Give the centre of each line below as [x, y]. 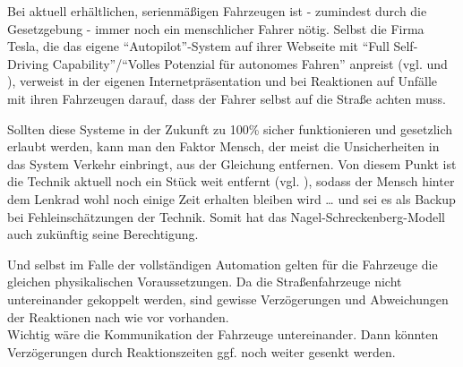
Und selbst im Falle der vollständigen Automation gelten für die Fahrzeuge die [223, 264]
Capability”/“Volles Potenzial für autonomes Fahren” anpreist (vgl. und [250, 63]
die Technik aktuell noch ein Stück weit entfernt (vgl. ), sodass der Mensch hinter [231, 181]
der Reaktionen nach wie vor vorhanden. [118, 316]
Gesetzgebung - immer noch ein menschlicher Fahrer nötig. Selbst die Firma [216, 28]
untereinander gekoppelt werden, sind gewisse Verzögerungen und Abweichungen [228, 299]
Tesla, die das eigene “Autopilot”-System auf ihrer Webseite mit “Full [198, 46]
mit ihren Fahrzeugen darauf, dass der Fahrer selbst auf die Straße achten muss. [227, 98]
